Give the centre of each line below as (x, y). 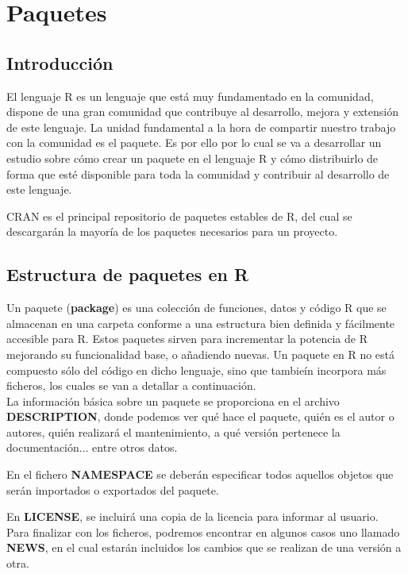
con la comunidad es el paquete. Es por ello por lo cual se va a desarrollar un (194, 143)
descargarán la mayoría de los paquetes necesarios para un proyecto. (172, 231)
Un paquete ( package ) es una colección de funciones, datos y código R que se (196, 308)
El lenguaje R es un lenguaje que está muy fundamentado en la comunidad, (190, 96)
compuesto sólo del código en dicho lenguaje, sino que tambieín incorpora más (196, 370)
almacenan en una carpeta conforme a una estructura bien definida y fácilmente (201, 323)
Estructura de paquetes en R (128, 274)
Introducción (60, 62)
